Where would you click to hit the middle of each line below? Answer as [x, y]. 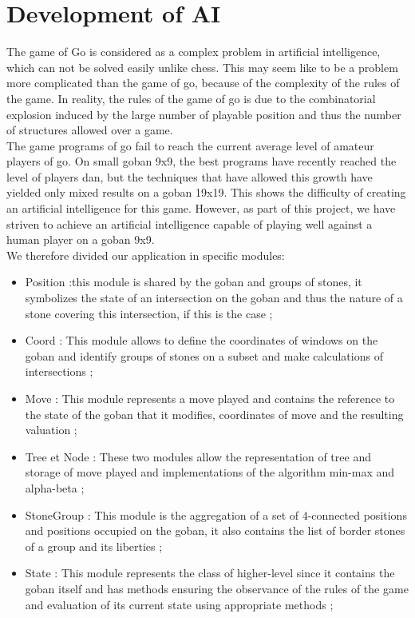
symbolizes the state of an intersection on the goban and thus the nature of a [214, 298]
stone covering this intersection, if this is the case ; [149, 313]
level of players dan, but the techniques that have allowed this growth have [190, 176]
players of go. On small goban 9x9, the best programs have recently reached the [202, 161]
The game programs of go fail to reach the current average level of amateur [190, 145]
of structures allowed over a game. [90, 130]
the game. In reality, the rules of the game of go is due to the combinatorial [191, 98]
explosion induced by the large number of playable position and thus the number [204, 114]
